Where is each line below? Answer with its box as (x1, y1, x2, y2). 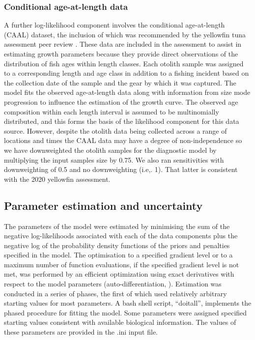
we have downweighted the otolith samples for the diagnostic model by (4, 144, 217, 155)
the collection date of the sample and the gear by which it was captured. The (4, 77, 236, 87)
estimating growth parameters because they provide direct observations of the (4, 49, 238, 58)
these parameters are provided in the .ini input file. (4, 327, 158, 337)
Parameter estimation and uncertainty (4, 198, 203, 213)
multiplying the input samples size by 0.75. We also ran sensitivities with (4, 154, 224, 165)
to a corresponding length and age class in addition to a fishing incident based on (4, 68, 249, 78)
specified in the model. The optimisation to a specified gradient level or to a (4, 250, 233, 260)
